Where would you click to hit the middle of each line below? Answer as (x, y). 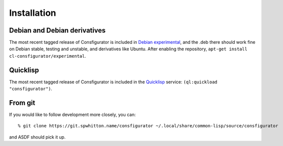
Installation (33, 13)
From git (22, 103)
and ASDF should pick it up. (38, 137)
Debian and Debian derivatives (57, 30)
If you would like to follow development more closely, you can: (72, 115)
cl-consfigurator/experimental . (48, 56)
